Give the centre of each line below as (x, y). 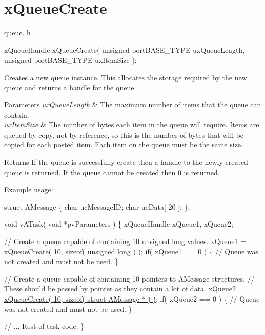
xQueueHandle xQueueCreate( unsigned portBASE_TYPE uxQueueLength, (125, 50)
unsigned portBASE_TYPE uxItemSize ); (70, 60)
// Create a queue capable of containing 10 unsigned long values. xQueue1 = (125, 241)
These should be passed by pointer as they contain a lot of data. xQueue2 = (124, 289)
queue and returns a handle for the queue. (70, 87)
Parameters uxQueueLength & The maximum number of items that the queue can (133, 105)
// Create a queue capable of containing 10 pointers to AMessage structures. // (129, 278)
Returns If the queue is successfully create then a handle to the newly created (126, 162)
